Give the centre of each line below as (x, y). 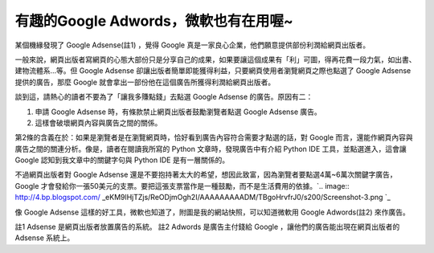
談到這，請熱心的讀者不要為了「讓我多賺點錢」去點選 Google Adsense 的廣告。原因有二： (164, 97)
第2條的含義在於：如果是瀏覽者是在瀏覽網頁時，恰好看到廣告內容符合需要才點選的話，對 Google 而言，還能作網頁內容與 (214, 137)
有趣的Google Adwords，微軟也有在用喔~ (154, 21)
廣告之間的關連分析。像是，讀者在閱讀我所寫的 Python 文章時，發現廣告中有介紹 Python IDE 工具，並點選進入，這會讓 (211, 149)
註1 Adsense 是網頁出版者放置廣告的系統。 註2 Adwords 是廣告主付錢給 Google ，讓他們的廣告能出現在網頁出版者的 (207, 227)
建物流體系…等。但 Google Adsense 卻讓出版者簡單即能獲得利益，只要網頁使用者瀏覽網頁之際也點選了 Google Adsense (213, 71)
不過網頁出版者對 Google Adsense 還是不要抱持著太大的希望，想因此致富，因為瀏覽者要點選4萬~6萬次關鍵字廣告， (206, 175)
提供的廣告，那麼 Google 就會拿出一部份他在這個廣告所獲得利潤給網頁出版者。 (145, 82)
